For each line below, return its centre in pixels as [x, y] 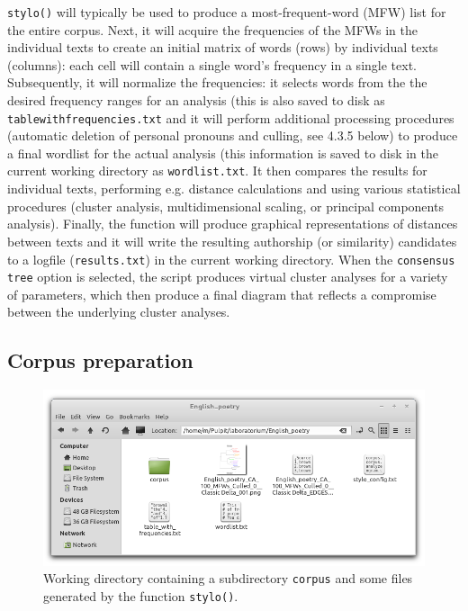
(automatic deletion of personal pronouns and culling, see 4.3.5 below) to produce [233, 135]
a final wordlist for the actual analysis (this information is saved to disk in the [223, 153]
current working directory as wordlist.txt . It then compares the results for [217, 171]
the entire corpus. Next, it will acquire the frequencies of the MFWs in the [212, 29]
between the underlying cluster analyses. [119, 312]
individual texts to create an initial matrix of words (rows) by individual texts [223, 47]
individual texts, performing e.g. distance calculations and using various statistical [234, 189]
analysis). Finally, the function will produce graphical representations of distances [233, 224]
